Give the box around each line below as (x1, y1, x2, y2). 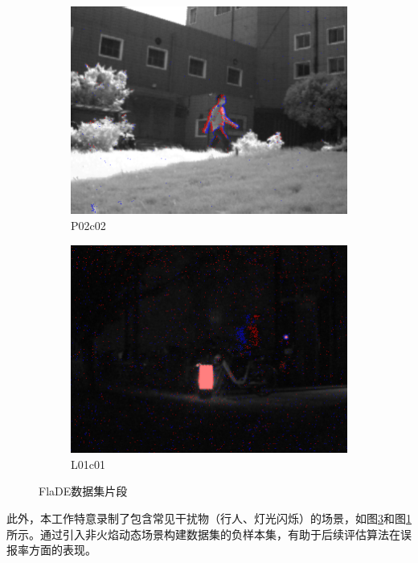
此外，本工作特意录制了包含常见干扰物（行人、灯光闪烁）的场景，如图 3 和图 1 (6, 509, 412, 526)
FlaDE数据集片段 (39, 483, 128, 499)
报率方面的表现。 (6, 541, 96, 558)
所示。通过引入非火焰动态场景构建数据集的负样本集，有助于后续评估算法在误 (6, 525, 412, 542)
